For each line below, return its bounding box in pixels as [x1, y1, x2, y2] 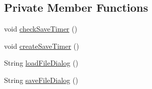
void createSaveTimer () [4, 40, 79, 51]
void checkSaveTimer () [4, 23, 77, 34]
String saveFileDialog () [4, 74, 78, 85]
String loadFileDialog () [4, 57, 78, 68]
